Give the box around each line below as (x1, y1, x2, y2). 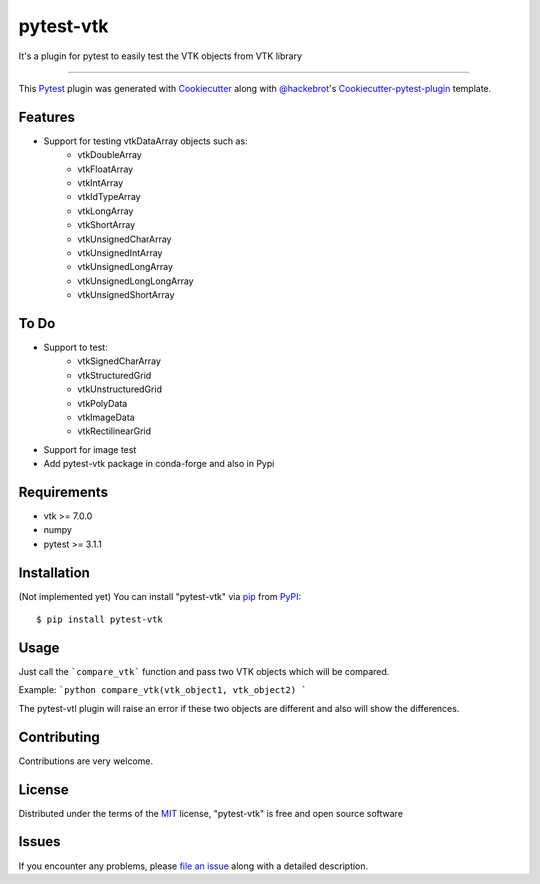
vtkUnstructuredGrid (77, 383, 162, 395)
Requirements (18, 483, 109, 500)
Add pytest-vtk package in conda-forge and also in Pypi (43, 458, 275, 470)
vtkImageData (77, 411, 135, 423)
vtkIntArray (77, 177, 124, 189)
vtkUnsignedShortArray (77, 289, 175, 301)
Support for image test (43, 443, 137, 455)
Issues (18, 833, 61, 850)
